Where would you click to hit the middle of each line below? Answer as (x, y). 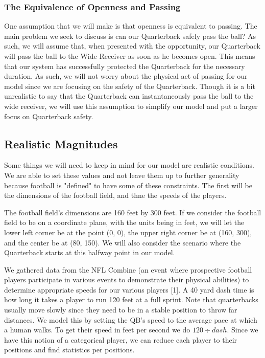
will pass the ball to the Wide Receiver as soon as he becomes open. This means (130, 56)
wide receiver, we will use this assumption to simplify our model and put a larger (131, 106)
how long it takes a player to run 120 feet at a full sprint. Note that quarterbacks (131, 299)
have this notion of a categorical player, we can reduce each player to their (121, 339)
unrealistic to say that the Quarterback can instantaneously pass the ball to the (129, 96)
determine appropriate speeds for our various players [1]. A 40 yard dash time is (129, 289)
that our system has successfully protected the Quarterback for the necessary (125, 66)
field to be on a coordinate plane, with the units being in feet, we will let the (124, 222)
